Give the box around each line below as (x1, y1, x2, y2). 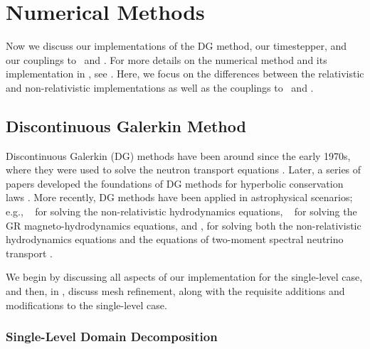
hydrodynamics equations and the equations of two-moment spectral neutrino (6, 232, 344, 247)
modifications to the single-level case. (6, 297, 167, 312)
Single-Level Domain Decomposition (6, 328, 218, 345)
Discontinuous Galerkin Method (6, 114, 246, 136)
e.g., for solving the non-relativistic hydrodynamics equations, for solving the (6, 204, 357, 219)
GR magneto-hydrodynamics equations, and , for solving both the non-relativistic (6, 218, 361, 232)
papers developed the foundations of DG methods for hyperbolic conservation (6, 176, 344, 190)
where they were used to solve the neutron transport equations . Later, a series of (6, 162, 361, 177)
